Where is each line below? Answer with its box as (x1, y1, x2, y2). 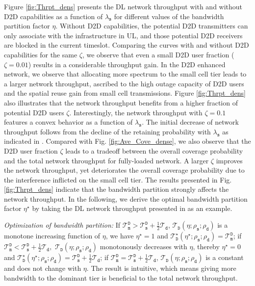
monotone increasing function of (4, 231, 101, 241)
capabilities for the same (4, 49, 77, 59)
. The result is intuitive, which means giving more (86, 263, 236, 273)
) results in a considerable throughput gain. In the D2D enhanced (28, 59, 226, 69)
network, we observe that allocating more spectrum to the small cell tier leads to (4, 69, 247, 79)
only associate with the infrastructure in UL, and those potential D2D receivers (4, 30, 243, 40)
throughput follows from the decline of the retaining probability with (4, 126, 211, 136)
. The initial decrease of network (142, 117, 239, 127)
